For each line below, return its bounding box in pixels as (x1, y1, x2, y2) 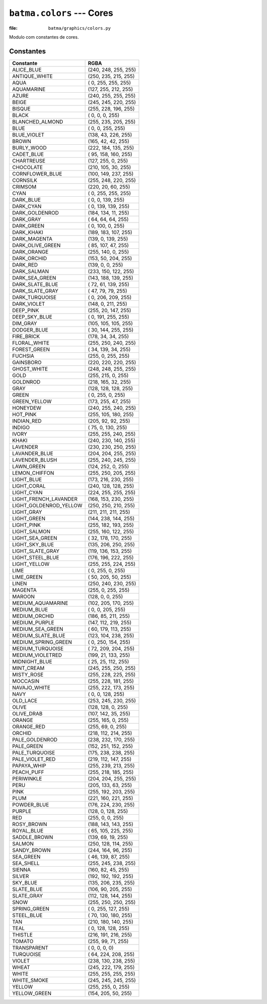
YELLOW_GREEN (12, 990, 52, 997)
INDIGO (12, 424, 30, 431)
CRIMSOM (12, 183, 37, 190)
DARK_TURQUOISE (12, 294, 57, 301)
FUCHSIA (12, 352, 35, 359)
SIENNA (12, 866, 31, 873)
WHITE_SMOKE (12, 977, 49, 984)
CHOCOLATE (12, 164, 43, 170)
